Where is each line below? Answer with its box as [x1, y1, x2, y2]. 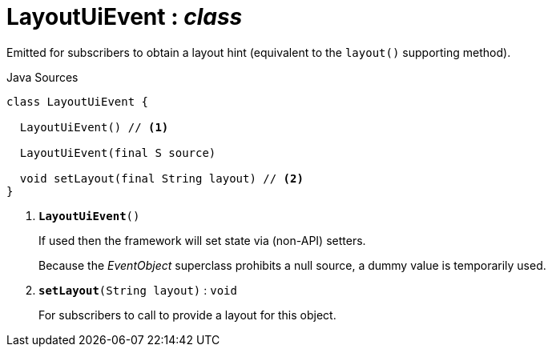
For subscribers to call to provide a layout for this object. [38, 307, 336, 322]
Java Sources [6, 70, 79, 84]
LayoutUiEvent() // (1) [19, 120, 169, 134]
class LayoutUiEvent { [6, 94, 149, 108]
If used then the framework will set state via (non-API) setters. [38, 233, 366, 247]
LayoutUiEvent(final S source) [19, 146, 216, 159]
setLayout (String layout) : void [38, 283, 237, 297]
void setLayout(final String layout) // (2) [19, 171, 304, 185]
